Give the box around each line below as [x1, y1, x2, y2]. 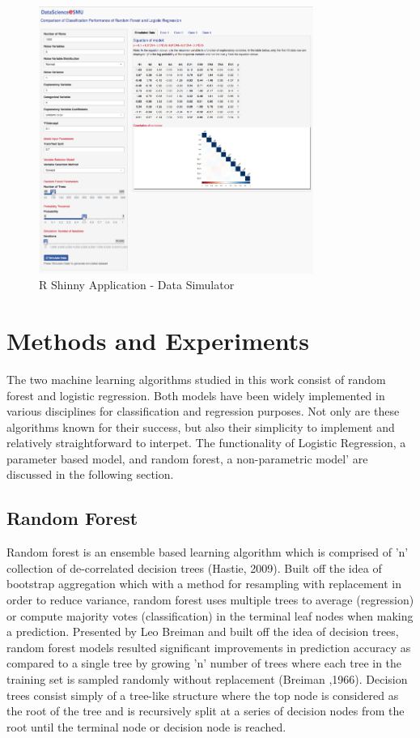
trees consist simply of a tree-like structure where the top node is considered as [6, 686, 399, 703]
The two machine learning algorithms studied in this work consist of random [6, 370, 386, 387]
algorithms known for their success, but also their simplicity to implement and [6, 418, 395, 435]
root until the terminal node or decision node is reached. [6, 718, 286, 735]
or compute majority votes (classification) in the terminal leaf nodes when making [6, 607, 414, 624]
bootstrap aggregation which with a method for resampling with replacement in [6, 575, 402, 592]
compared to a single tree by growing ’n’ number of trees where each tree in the [6, 655, 402, 672]
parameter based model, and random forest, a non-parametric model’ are [6, 450, 368, 467]
